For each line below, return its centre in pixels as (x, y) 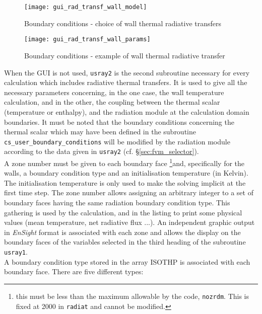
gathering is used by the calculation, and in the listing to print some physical (123, 212)
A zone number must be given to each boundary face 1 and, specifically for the (124, 162)
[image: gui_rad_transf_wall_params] (87, 40)
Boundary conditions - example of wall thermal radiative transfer (125, 55)
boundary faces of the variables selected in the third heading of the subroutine (125, 242)
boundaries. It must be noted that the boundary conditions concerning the (119, 122)
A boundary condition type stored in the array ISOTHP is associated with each (127, 261)
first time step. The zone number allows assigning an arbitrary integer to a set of (129, 192)
